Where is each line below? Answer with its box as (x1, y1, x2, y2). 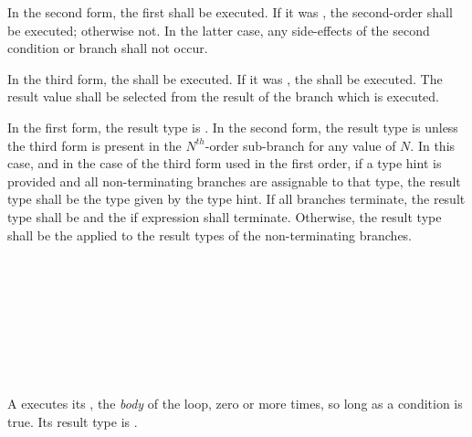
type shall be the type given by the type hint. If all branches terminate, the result (7, 189, 466, 208)
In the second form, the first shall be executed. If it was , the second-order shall (7, 3, 453, 21)
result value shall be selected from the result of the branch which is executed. (7, 87, 440, 106)
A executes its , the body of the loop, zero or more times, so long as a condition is (7, 394, 463, 413)
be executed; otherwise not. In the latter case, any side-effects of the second (7, 20, 430, 39)
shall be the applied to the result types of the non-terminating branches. (7, 225, 413, 244)
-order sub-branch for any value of (205, 135, 396, 155)
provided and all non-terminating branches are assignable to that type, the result (7, 171, 461, 190)
